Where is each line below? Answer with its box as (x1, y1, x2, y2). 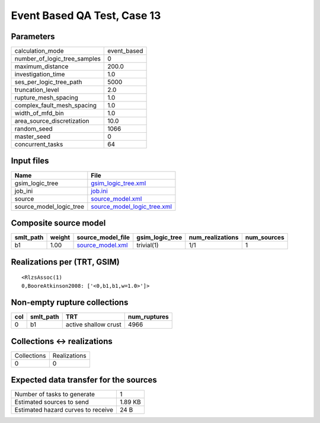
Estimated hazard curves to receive (14, 406, 114, 414)
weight (50, 233, 71, 241)
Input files (11, 156, 50, 166)
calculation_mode (14, 47, 65, 55)
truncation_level (14, 86, 59, 94)
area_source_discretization (14, 117, 89, 125)
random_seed (14, 125, 53, 133)
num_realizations (188, 233, 239, 241)
